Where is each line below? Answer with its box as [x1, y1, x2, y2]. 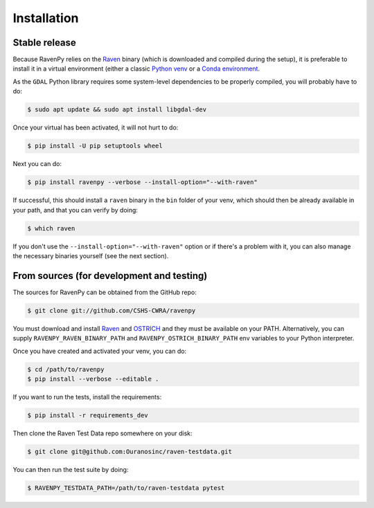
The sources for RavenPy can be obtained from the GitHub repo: [12, 288, 197, 296]
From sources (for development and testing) [12, 270, 208, 282]
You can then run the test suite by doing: [12, 465, 129, 473]
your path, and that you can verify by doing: [12, 206, 139, 214]
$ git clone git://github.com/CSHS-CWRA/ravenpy [27, 307, 196, 314]
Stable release [12, 37, 76, 48]
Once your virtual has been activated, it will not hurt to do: [12, 123, 179, 131]
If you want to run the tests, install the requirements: [12, 392, 162, 401]
